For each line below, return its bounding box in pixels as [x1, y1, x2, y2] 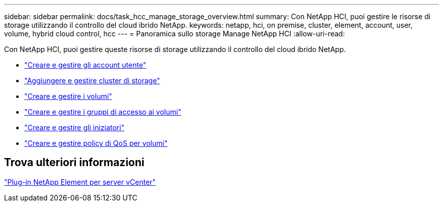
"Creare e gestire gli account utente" [24, 61, 147, 69]
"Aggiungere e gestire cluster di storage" [24, 76, 160, 85]
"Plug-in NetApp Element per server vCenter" [4, 177, 156, 186]
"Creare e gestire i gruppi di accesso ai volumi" [24, 108, 182, 116]
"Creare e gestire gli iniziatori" [24, 123, 124, 132]
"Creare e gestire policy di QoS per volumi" [24, 139, 168, 147]
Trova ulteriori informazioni [4, 156, 145, 169]
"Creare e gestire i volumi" [24, 92, 112, 100]
